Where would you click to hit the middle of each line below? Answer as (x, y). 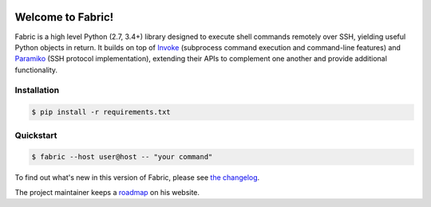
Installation (37, 90)
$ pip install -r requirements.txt (101, 112)
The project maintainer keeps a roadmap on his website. (107, 192)
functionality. (36, 70)
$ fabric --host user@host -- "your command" (122, 157)
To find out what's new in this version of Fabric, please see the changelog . (137, 178)
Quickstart (36, 135)
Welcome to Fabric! (64, 17)
